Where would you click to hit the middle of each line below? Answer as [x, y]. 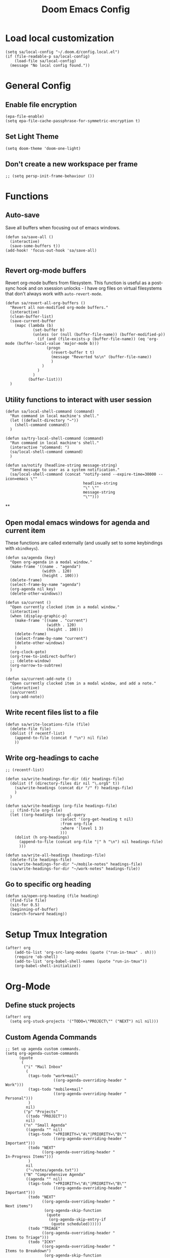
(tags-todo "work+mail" [53, 1076]
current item [26, 530]
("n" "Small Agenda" [45, 1125]
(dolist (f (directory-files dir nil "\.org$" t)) [65, 783]
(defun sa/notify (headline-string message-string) [61, 465]
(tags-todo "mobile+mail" [55, 1089]
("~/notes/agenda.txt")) [52, 1170]
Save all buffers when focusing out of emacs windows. [63, 227]
